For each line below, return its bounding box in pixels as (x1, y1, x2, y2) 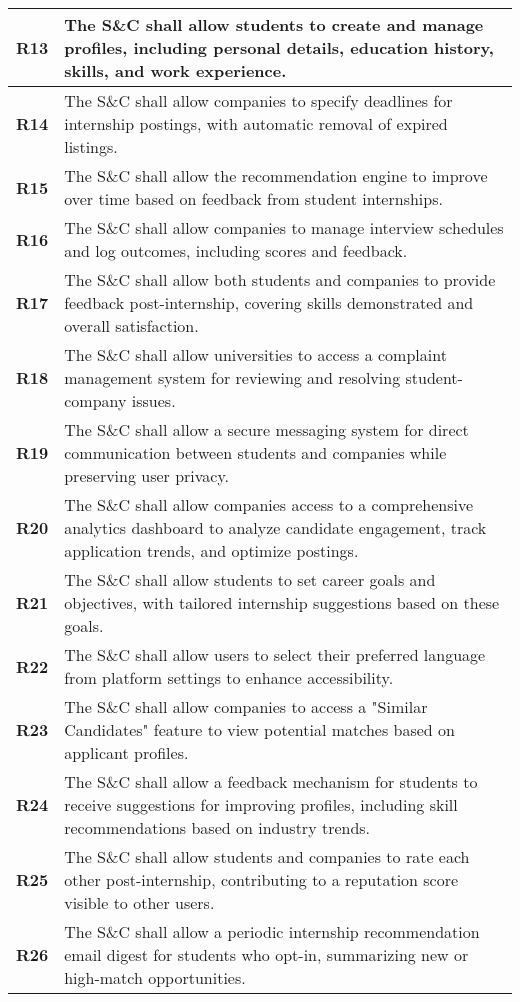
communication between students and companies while (64, 441, 447, 464)
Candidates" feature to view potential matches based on (64, 718, 455, 741)
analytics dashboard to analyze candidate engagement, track (64, 516, 487, 539)
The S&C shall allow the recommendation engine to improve (64, 164, 488, 187)
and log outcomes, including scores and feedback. (64, 239, 408, 262)
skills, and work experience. (64, 59, 287, 82)
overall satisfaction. (64, 314, 199, 337)
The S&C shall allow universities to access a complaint (64, 343, 447, 366)
